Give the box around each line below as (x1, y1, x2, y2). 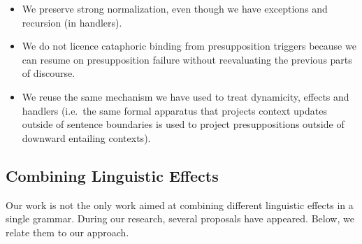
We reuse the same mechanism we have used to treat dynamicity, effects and (22, 89, 349, 103)
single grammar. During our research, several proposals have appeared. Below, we (6, 211, 354, 226)
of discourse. (22, 66, 75, 80)
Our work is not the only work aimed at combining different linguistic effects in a (6, 197, 354, 212)
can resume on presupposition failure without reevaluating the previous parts (22, 52, 352, 66)
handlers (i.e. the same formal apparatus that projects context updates (22, 103, 327, 117)
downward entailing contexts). (22, 130, 151, 145)
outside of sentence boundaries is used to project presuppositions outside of (22, 117, 345, 131)
